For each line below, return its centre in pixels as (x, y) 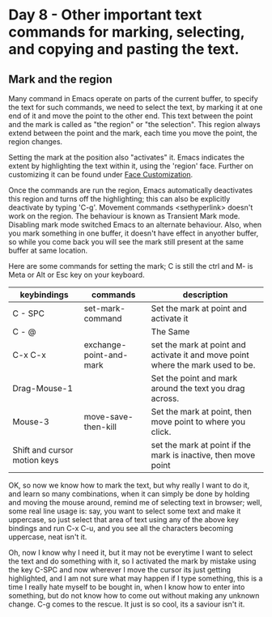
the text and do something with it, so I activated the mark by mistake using (132, 561)
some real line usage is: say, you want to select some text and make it (125, 511)
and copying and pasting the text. (124, 49)
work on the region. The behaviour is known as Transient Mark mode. (124, 216)
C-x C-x (29, 355)
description (205, 295)
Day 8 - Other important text (105, 15)
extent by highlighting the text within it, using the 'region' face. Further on (131, 166)
